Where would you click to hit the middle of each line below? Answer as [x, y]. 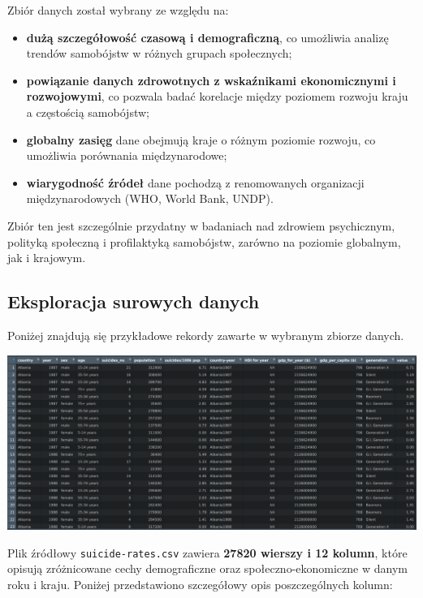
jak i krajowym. [47, 258]
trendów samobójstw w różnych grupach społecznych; [159, 53]
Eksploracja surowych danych [134, 301]
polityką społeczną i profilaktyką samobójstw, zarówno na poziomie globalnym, [204, 241]
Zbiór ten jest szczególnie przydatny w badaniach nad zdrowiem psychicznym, [201, 225]
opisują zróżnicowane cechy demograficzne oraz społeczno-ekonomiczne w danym [207, 568]
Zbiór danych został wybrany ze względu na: [118, 10]
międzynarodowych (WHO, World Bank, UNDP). [150, 198]
